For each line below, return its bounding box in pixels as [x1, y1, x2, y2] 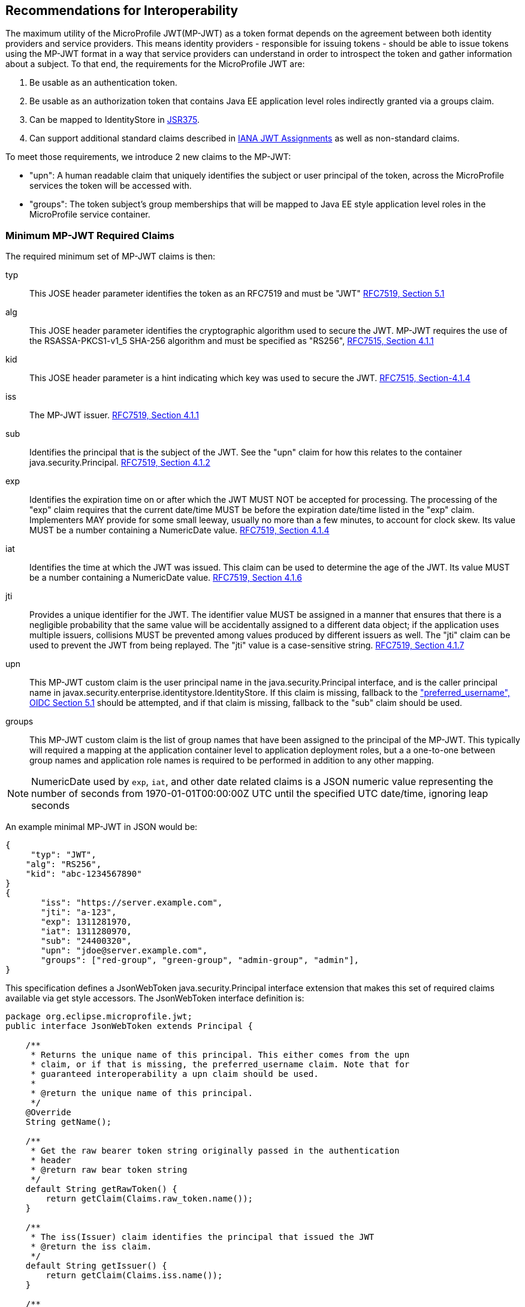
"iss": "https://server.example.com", [41, 898, 223, 908]
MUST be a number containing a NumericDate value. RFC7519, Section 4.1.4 [29, 525, 330, 536]
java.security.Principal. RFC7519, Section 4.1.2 [29, 457, 210, 468]
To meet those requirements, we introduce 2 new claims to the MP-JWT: [5, 152, 291, 162]
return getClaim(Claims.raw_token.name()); [46, 1194, 254, 1204]
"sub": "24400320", [41, 936, 132, 946]
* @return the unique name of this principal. [31, 1088, 254, 1098]
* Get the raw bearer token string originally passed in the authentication [31, 1146, 400, 1156]
